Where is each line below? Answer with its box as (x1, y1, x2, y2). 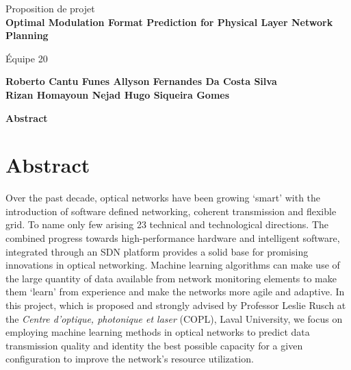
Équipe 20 (5, 51, 48, 65)
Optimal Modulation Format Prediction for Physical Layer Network (5, 14, 333, 29)
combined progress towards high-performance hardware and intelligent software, (5, 231, 340, 245)
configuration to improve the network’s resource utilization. (5, 351, 254, 366)
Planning (5, 28, 49, 42)
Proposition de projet (5, 1, 95, 15)
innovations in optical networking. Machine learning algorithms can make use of (5, 258, 340, 272)
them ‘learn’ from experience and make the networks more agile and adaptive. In (5, 284, 345, 299)
